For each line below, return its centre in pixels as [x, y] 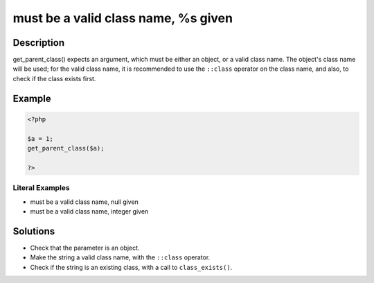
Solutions [34, 231]
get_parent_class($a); [66, 148]
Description [39, 43]
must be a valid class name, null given [84, 202]
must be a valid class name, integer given [89, 211]
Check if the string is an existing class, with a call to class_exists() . [131, 267]
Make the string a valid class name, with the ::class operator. [120, 257]
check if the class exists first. [54, 78]
